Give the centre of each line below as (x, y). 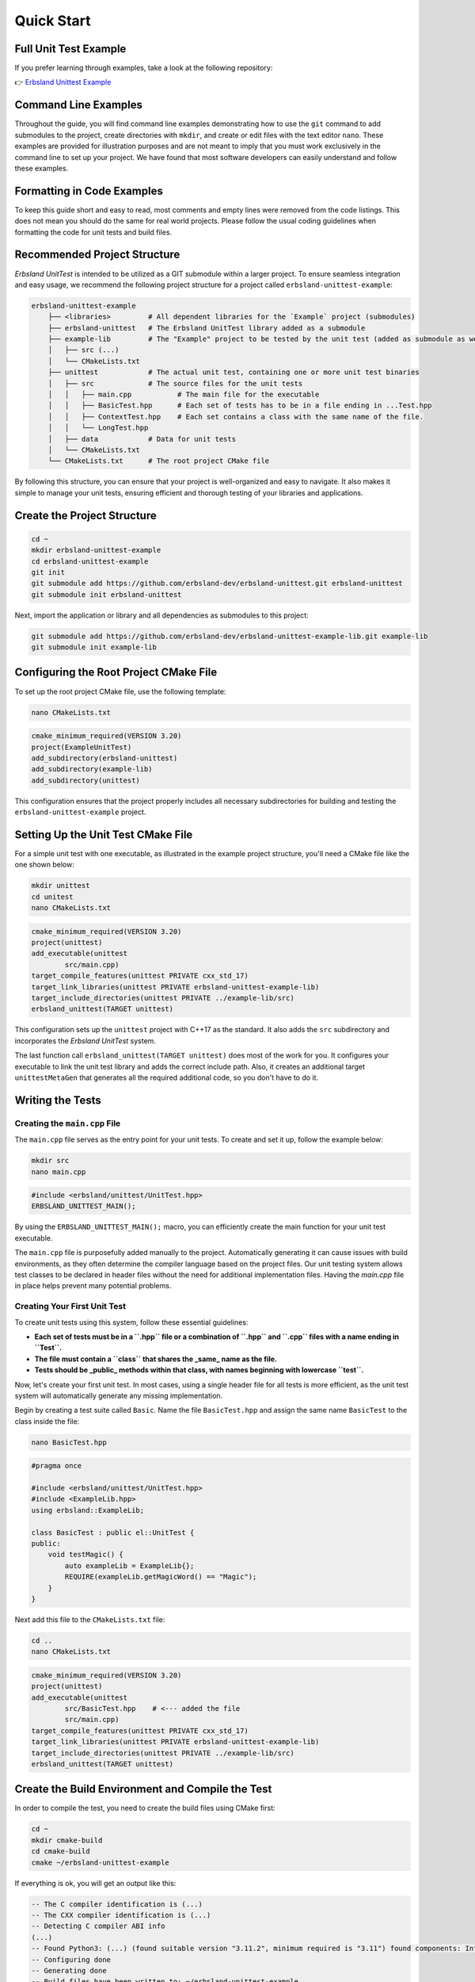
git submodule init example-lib (94, 647)
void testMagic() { (86, 1555)
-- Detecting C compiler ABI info (98, 1926)
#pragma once (57, 1466)
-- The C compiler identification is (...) (117, 1904)
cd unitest (52, 897)
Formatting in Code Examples (89, 191)
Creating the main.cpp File (68, 1123)
